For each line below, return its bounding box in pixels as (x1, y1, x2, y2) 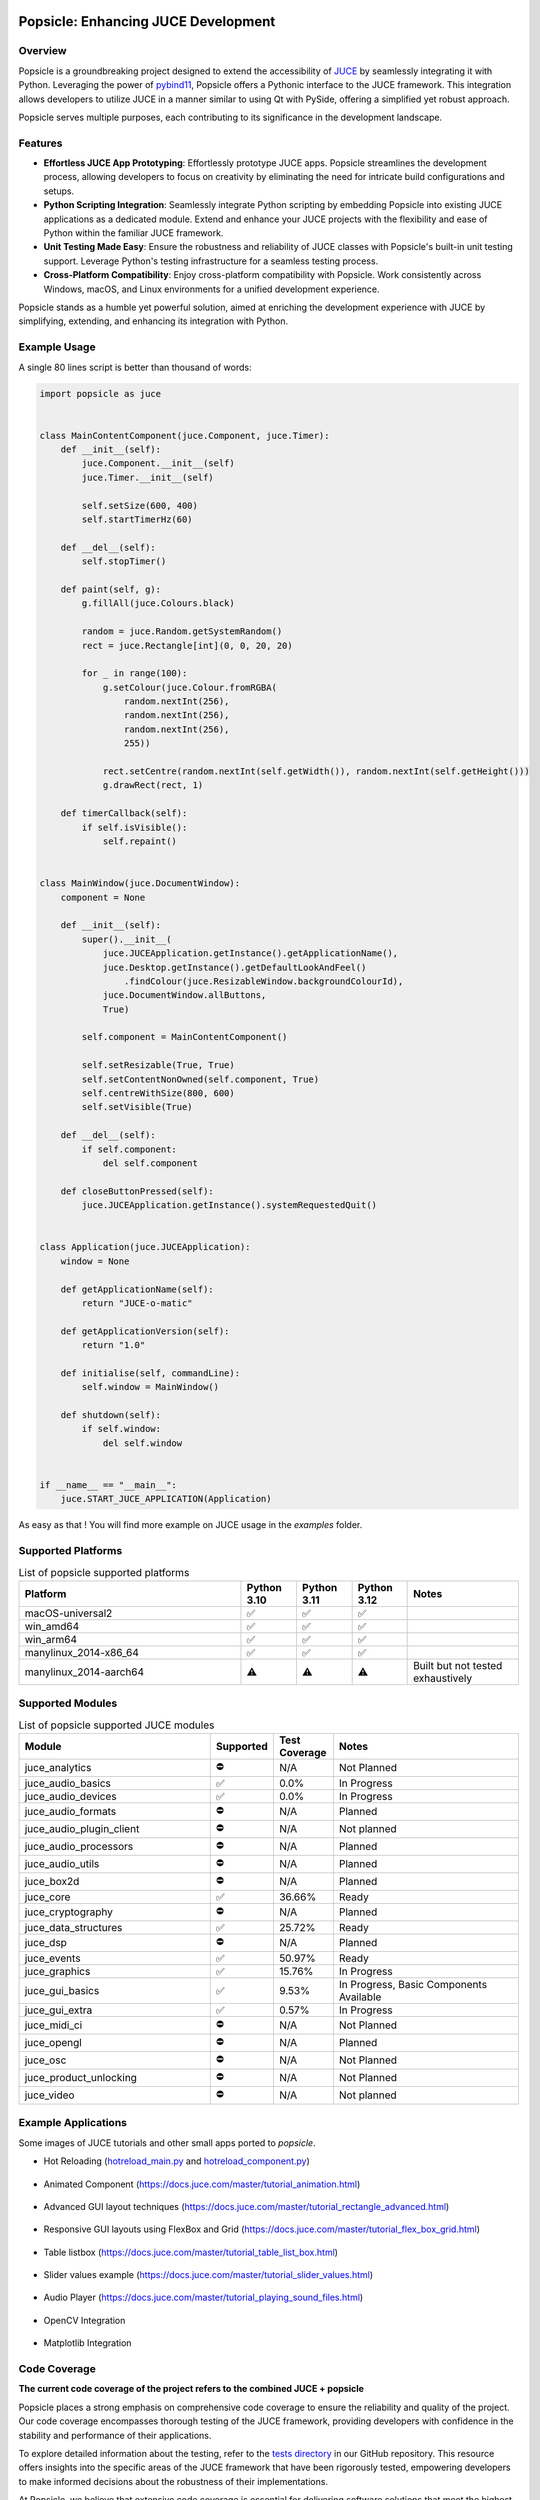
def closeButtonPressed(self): (60, 1185, 214, 1197)
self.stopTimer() (81, 556, 167, 567)
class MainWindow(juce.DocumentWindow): (39, 878, 240, 889)
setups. (43, 185, 75, 197)
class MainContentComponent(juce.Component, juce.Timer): (39, 430, 330, 441)
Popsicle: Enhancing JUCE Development (18, 13, 276, 30)
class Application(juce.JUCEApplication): (39, 1241, 251, 1253)
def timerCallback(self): (60, 808, 188, 819)
